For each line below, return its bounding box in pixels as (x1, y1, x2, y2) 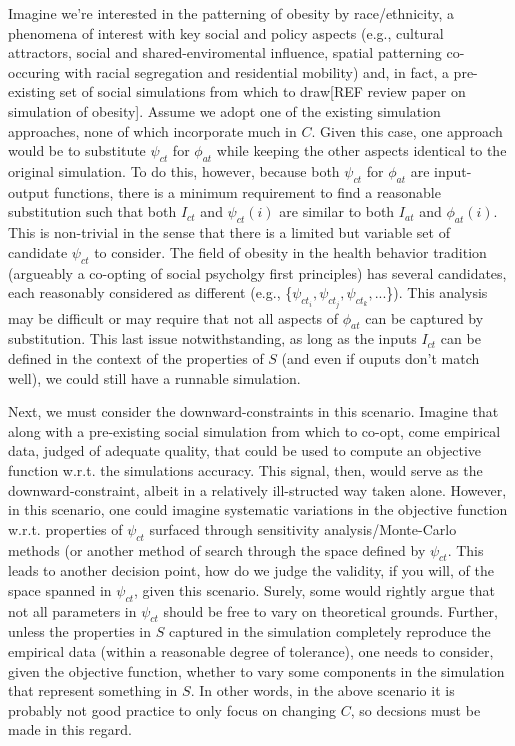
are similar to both (279, 201, 395, 222)
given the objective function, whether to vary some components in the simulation (8, 660, 505, 681)
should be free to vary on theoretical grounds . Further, (163, 600, 498, 621)
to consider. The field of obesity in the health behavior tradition (94, 241, 487, 262)
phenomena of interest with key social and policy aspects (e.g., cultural (8, 22, 444, 43)
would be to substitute (8, 140, 146, 161)
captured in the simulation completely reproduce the (168, 621, 491, 642)
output (8, 181, 50, 202)
